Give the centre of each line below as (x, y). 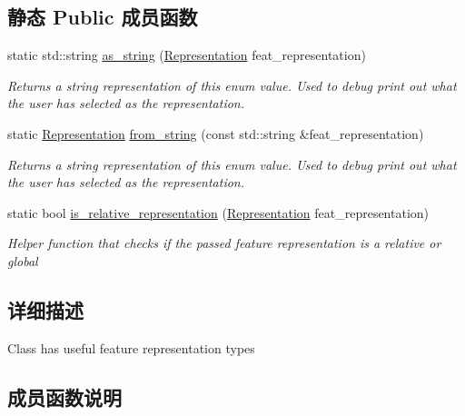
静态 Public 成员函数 (103, 17)
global (23, 260)
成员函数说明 (64, 396)
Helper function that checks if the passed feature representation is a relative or (224, 243)
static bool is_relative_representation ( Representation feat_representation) (218, 212)
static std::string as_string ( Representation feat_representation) (187, 55)
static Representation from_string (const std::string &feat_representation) (216, 133)
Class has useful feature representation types (131, 347)
